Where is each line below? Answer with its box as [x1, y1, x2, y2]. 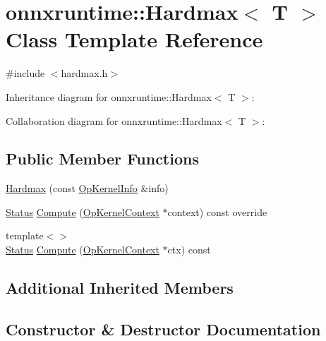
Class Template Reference [6, 25, 263, 54]
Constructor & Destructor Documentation [6, 318, 321, 340]
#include [6, 66, 45, 80]
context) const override [167, 204, 267, 219]
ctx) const [167, 242, 211, 257]
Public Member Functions [6, 148, 199, 169]
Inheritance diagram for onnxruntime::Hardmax [6, 89, 212, 104]
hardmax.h [61, 66, 108, 80]
